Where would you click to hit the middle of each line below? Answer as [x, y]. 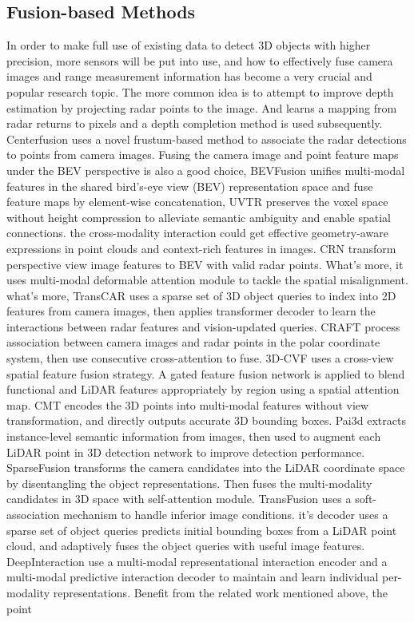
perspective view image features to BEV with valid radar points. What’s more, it [205, 264]
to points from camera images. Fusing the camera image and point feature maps [203, 155]
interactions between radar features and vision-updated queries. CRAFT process [203, 326]
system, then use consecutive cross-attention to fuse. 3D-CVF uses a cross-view [200, 358]
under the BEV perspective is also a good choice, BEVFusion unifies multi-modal [206, 170]
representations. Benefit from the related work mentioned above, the [220, 592]
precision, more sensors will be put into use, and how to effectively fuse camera [200, 60]
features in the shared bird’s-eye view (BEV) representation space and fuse [190, 186]
